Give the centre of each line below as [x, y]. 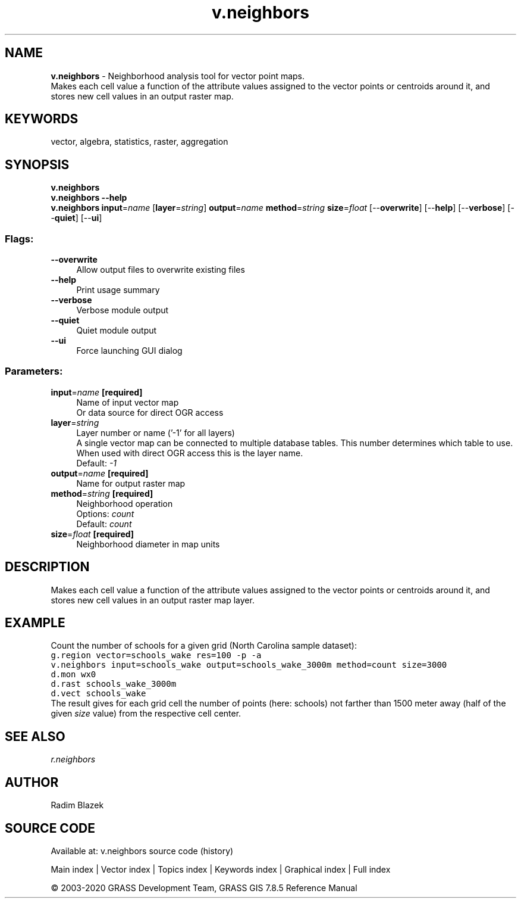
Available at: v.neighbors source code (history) [142, 851]
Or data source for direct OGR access [150, 412]
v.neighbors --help [89, 198]
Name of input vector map [128, 402]
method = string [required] [102, 493]
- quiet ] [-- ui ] [76, 218]
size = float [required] [92, 534]
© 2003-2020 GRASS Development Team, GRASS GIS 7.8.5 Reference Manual [204, 888]
